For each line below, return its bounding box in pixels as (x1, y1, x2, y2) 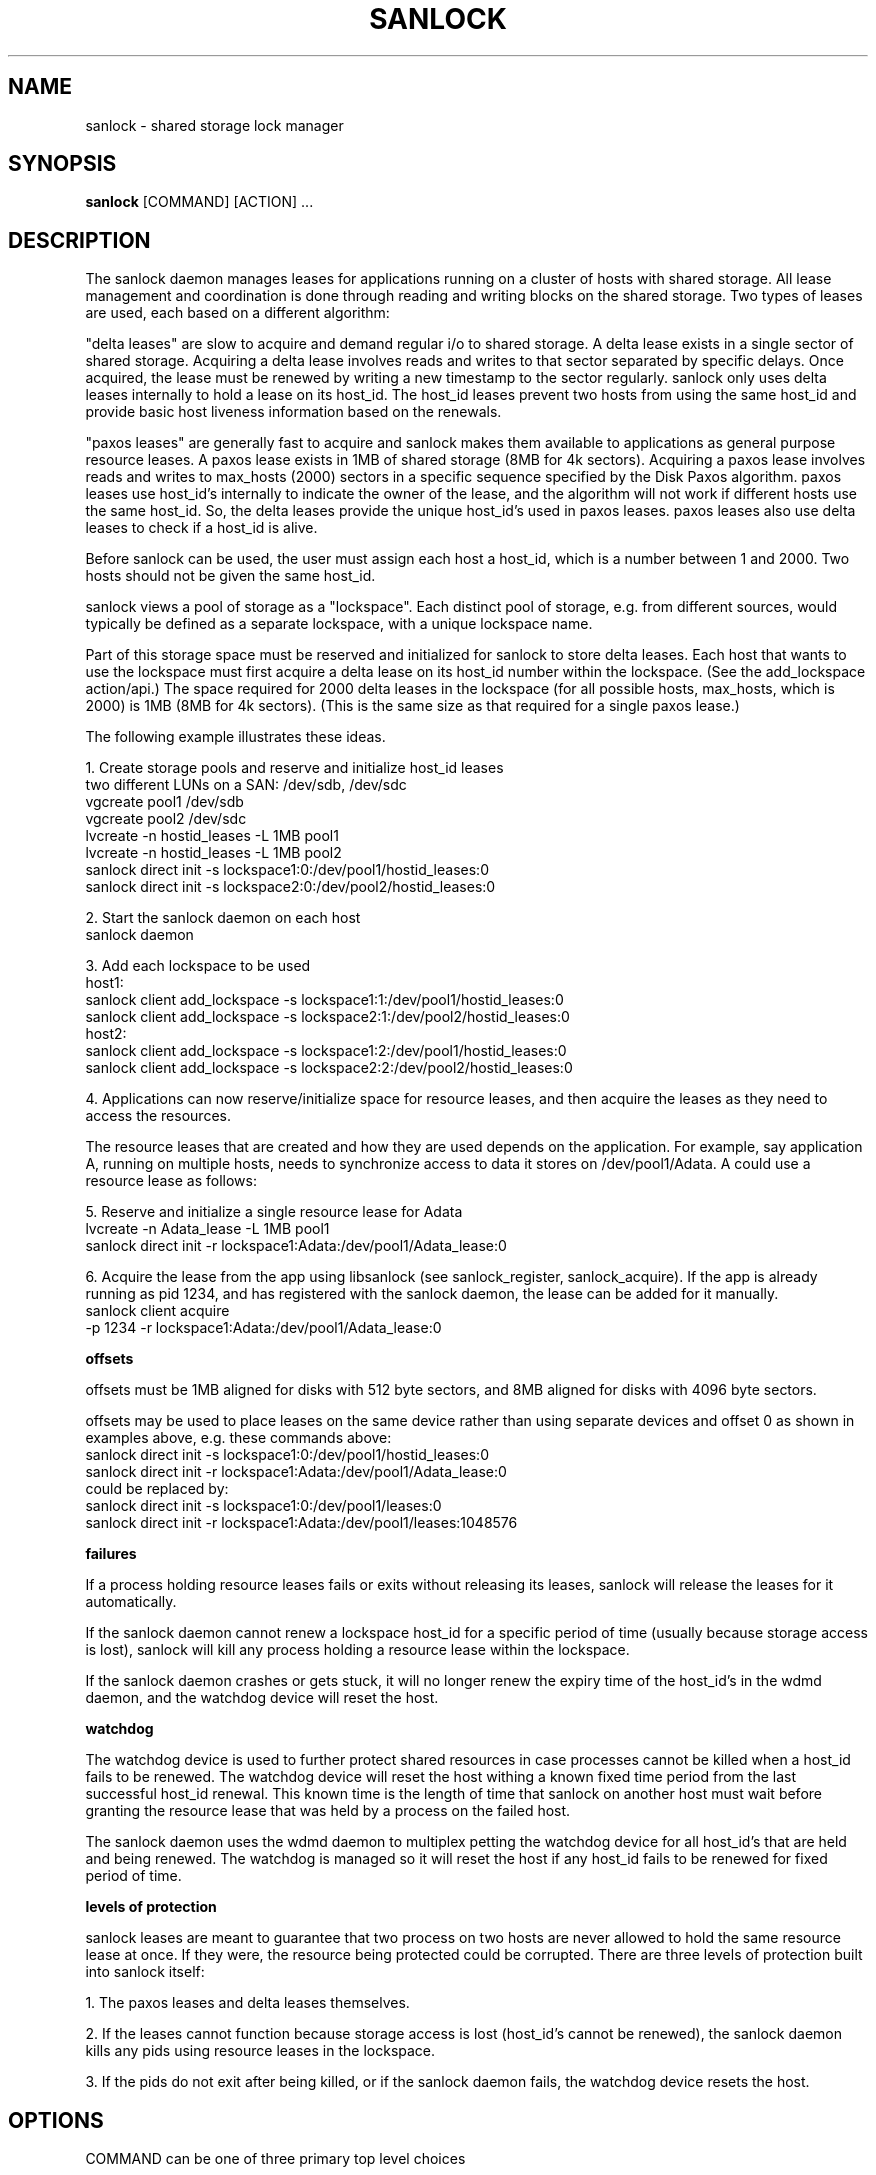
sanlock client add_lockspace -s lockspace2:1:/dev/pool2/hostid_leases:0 (85, 1008, 570, 1026)
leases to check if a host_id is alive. (85, 519, 318, 537)
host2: (85, 1025, 127, 1043)
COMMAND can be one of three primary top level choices (85, 2150, 466, 2168)
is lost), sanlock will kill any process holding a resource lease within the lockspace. (85, 1641, 630, 1659)
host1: (85, 974, 124, 992)
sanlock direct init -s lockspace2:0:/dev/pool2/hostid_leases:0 (85, 878, 496, 896)
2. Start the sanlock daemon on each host (85, 909, 361, 927)
